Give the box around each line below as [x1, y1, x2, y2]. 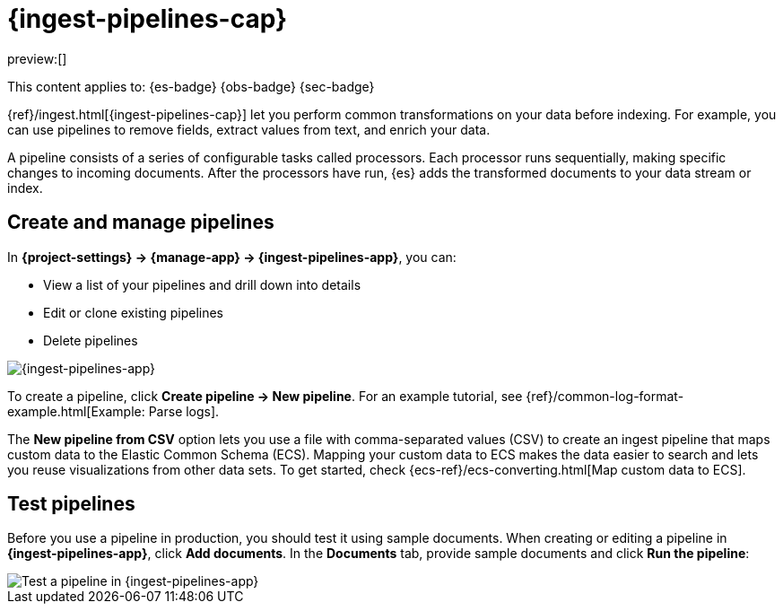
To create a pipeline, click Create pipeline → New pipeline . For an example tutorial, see [7, 388, 523, 404]
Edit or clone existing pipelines [43, 304, 223, 320]
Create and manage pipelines [7, 211, 274, 234]
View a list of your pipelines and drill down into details [43, 276, 361, 292]
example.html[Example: [7, 403, 145, 419]
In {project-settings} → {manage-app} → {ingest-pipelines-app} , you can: [7, 249, 457, 265]
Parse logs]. [148, 403, 220, 419]
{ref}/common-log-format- [526, 388, 684, 404]
